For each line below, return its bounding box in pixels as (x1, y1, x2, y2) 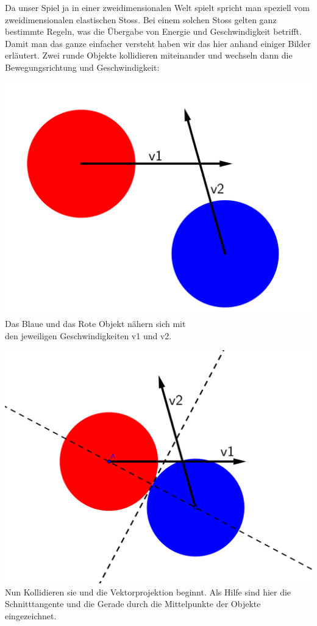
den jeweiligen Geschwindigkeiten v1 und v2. (5, 329, 172, 342)
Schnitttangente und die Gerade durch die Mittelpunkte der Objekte (5, 597, 261, 610)
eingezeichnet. (5, 610, 57, 622)
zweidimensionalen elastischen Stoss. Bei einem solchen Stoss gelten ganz (5, 13, 277, 26)
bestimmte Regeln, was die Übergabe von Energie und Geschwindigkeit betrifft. (5, 25, 302, 38)
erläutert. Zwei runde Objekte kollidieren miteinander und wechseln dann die (5, 49, 293, 62)
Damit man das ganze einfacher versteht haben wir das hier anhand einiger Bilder (5, 37, 311, 49)
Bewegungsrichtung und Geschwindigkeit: (5, 60, 160, 73)
